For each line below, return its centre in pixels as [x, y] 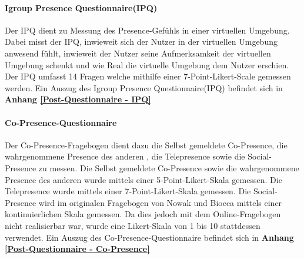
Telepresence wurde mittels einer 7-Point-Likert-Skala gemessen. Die [128, 191]
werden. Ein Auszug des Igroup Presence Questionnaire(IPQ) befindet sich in [144, 87]
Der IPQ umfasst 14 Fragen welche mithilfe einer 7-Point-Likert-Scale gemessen [148, 76]
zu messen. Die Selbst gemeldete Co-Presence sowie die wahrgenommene [169, 167]
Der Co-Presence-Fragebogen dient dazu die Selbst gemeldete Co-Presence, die [146, 145]
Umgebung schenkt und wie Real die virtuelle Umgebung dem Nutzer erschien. [147, 64]
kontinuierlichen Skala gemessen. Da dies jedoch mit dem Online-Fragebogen [143, 214]
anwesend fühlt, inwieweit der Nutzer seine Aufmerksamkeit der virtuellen [138, 53]
